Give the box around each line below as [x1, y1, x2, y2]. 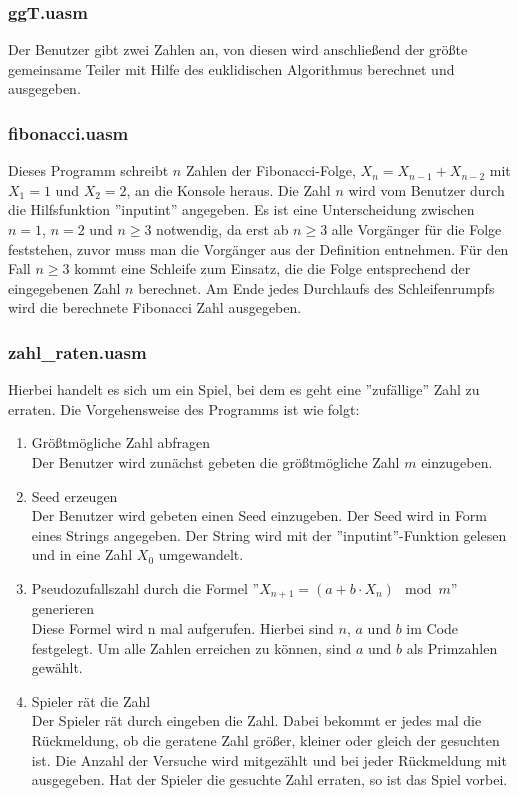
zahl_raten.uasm [8, 339, 147, 364]
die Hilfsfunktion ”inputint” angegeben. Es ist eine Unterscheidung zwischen [8, 199, 475, 220]
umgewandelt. [158, 544, 244, 565]
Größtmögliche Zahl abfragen [31, 432, 211, 453]
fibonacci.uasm [8, 120, 129, 145]
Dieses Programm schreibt [8, 160, 169, 181]
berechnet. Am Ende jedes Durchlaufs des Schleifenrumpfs [138, 277, 495, 298]
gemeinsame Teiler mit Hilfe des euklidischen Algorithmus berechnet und [8, 58, 455, 79]
